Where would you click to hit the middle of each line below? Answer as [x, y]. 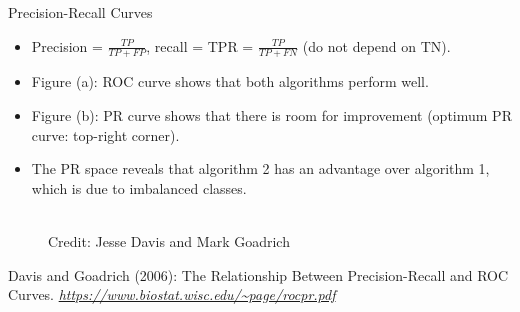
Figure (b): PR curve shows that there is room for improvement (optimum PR [271, 115]
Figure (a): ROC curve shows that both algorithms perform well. [230, 81]
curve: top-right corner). [105, 134]
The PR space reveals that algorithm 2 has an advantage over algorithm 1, [260, 168]
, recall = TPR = [200, 45]
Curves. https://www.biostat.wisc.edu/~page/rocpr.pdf [172, 294]
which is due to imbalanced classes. [139, 187]
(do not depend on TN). [376, 45]
